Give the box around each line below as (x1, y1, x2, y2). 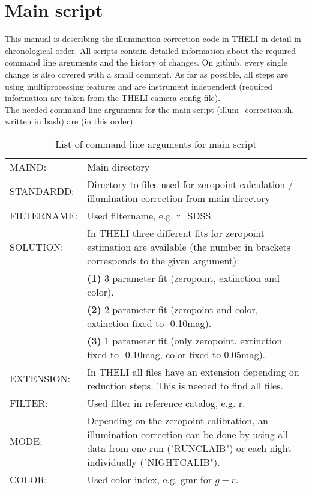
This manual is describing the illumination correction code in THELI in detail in (5, 32, 301, 45)
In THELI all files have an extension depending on (87, 364, 299, 379)
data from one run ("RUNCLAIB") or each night (87, 441, 292, 455)
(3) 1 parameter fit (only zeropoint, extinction (87, 333, 283, 347)
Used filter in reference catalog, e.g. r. (87, 395, 245, 410)
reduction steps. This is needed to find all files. (87, 378, 283, 392)
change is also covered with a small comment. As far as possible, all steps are (5, 67, 289, 80)
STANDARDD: (10, 184, 74, 198)
